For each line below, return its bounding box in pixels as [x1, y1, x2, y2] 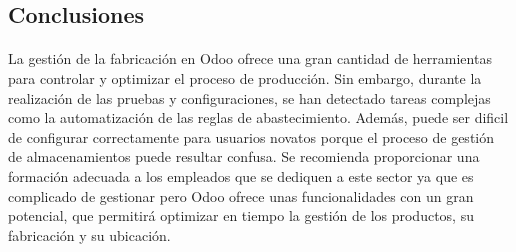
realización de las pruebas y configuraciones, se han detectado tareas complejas [8, 87, 491, 108]
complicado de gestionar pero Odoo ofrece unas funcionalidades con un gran [8, 185, 474, 206]
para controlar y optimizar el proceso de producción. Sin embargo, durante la [8, 67, 482, 88]
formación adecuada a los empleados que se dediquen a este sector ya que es [8, 165, 474, 186]
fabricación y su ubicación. [8, 224, 171, 245]
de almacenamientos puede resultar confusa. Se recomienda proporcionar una [8, 146, 480, 167]
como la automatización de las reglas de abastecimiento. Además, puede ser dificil [8, 107, 509, 128]
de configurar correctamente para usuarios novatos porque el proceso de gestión [8, 126, 495, 147]
